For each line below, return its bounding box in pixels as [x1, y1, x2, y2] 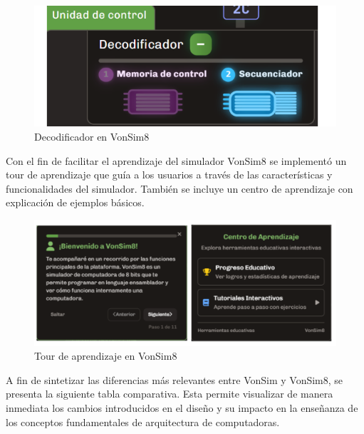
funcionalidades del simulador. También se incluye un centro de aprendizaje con [6, 181, 353, 196]
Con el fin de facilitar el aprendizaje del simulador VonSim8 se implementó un [6, 153, 347, 168]
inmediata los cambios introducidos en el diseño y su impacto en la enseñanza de [6, 400, 358, 415]
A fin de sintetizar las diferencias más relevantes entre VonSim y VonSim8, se [6, 372, 343, 387]
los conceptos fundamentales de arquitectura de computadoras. [6, 414, 280, 429]
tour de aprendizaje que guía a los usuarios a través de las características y [6, 167, 333, 182]
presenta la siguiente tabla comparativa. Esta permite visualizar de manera [6, 386, 333, 401]
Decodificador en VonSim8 [34, 128, 150, 143]
